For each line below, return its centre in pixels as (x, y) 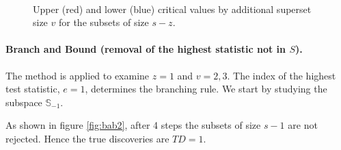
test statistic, (33, 89)
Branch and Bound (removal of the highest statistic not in (146, 49)
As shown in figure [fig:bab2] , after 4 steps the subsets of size (133, 125)
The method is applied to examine (78, 75)
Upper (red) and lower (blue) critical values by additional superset (172, 9)
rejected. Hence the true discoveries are (87, 138)
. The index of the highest (282, 75)
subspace (24, 102)
